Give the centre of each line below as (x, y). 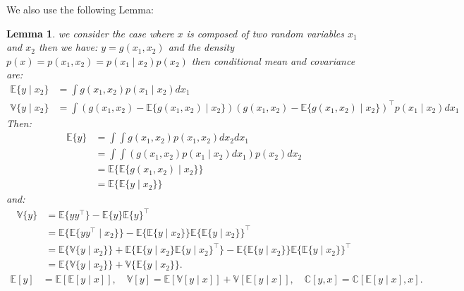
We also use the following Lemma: (80, 9)
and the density (201, 47)
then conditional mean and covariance (273, 60)
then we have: (68, 47)
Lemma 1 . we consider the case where (90, 33)
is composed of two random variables (265, 33)
